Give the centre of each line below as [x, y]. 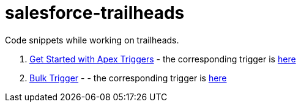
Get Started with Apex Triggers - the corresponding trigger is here [163, 59]
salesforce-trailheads [95, 13]
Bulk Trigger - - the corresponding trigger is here [128, 78]
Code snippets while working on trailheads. [92, 40]
